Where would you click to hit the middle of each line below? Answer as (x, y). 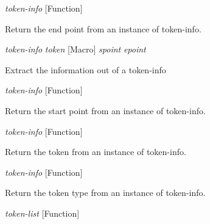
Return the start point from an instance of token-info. (105, 110)
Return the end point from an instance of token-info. (103, 28)
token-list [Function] (42, 213)
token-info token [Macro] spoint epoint (75, 49)
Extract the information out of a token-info (86, 69)
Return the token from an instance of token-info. (96, 152)
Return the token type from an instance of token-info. (105, 193)
